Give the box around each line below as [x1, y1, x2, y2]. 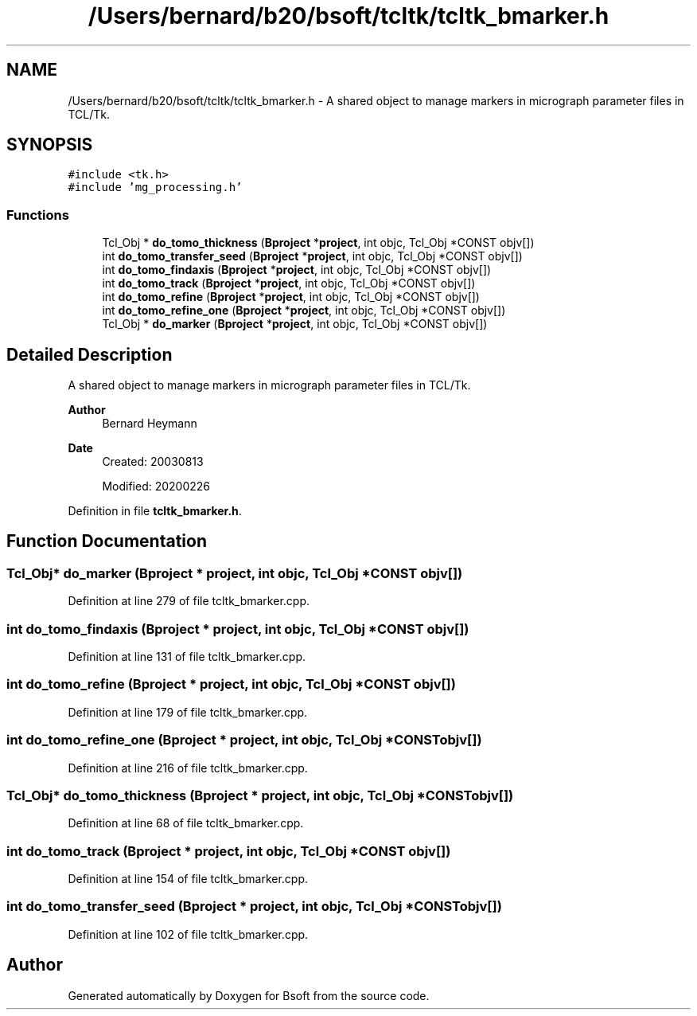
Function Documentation [6, 531, 207, 552]
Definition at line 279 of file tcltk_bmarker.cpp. [68, 594, 310, 608]
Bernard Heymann [102, 416, 197, 431]
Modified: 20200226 [102, 479, 211, 494]
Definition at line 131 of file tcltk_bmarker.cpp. [68, 650, 306, 663]
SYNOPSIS [6, 135, 93, 155]
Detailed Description [6, 344, 173, 365]
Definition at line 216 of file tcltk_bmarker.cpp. [68, 760, 308, 775]
